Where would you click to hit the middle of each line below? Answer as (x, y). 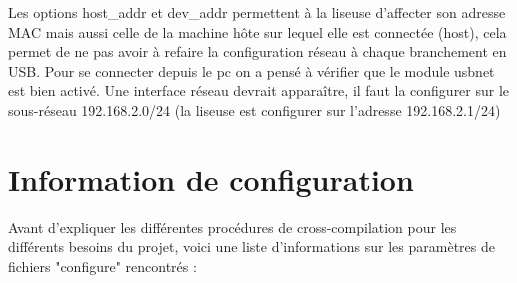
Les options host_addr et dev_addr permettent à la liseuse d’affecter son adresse (257, 12)
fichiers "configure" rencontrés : (102, 265)
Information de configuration (211, 178)
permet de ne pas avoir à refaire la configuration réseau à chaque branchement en (257, 51)
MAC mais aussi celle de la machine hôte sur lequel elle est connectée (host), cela (257, 31)
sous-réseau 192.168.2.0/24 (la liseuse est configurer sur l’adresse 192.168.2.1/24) (254, 109)
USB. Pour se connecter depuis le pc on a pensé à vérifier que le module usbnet (251, 70)
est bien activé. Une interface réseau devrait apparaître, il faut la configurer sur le (259, 90)
